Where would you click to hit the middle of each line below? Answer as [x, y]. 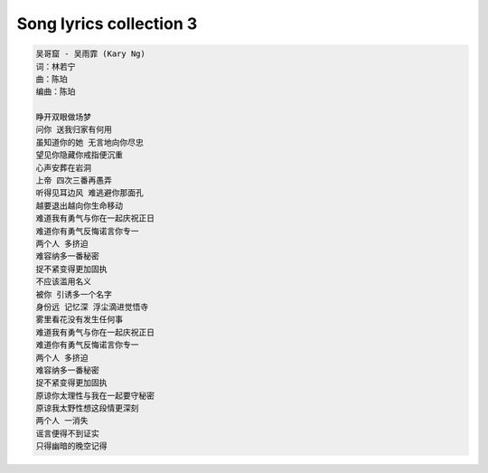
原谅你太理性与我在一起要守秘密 [95, 395]
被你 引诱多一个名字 [74, 294]
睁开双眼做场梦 [64, 117]
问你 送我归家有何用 [74, 130]
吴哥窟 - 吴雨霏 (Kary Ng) [91, 54]
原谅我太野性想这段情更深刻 [87, 408]
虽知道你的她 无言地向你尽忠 [90, 142]
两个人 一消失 [62, 421]
